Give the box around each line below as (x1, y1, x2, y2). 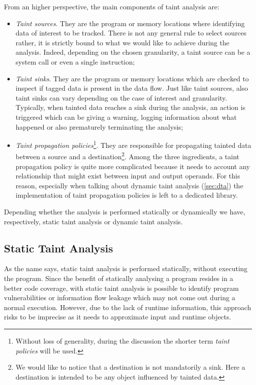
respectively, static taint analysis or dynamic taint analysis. (4, 216, 183, 226)
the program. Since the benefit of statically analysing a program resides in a (4, 273, 233, 283)
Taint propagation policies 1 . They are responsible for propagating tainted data (15, 139, 252, 150)
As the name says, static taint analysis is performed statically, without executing (4, 263, 248, 274)
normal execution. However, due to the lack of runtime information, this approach (4, 302, 251, 312)
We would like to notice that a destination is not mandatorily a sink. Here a (15, 362, 245, 372)
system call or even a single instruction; (15, 56, 135, 67)
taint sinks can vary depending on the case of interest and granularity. (15, 92, 227, 103)
